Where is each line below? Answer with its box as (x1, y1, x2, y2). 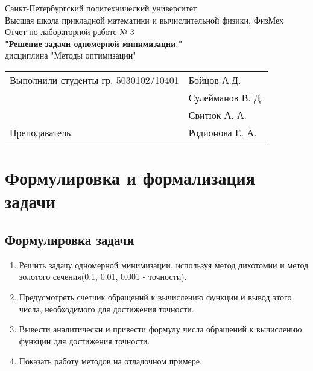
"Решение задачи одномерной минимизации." (5, 37, 183, 49)
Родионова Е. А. (188, 125, 257, 139)
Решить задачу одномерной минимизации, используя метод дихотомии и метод (19, 258, 309, 271)
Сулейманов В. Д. (188, 90, 264, 104)
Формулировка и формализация (5, 165, 255, 190)
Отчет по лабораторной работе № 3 (5, 25, 134, 38)
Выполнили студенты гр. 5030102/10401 (10, 72, 179, 87)
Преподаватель (10, 125, 71, 139)
